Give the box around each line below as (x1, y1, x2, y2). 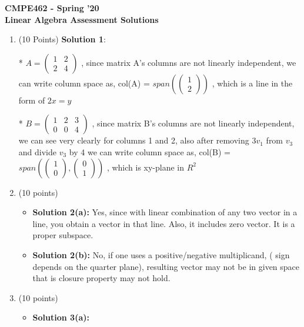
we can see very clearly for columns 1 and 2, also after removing (18, 134, 249, 146)
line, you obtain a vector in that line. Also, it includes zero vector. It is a (32, 217, 295, 229)
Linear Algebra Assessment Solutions (5, 13, 159, 25)
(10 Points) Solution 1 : (18, 33, 106, 45)
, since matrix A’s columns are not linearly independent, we (81, 56, 296, 68)
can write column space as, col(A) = (18, 76, 150, 89)
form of (18, 94, 45, 106)
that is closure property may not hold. (32, 272, 171, 284)
